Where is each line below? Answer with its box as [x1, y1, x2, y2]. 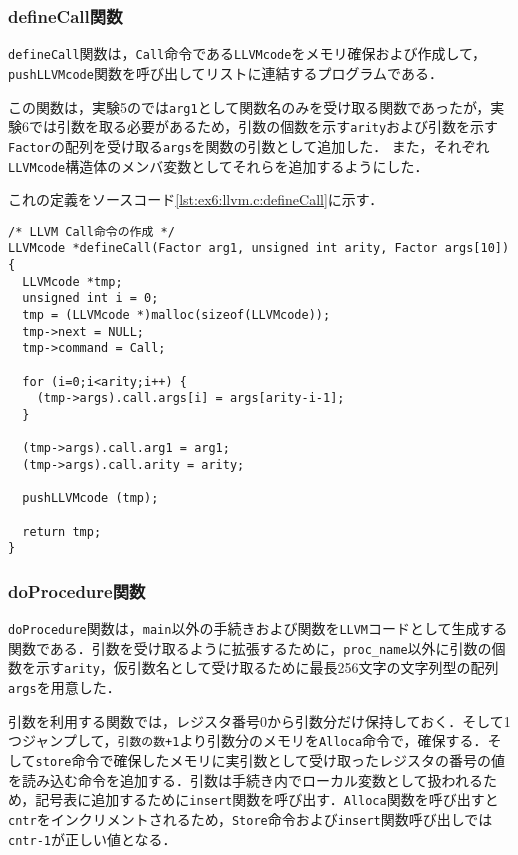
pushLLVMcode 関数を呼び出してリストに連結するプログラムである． [8, 62, 443, 83]
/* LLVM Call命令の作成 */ [8, 224, 175, 239]
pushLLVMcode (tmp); [22, 491, 159, 506]
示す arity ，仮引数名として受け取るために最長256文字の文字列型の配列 [35, 657, 499, 678]
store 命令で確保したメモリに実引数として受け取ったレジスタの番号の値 [35, 749, 505, 770]
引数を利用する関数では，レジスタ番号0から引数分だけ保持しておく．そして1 [8, 710, 511, 731]
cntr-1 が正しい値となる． [8, 828, 177, 849]
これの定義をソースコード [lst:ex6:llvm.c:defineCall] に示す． [8, 189, 384, 210]
